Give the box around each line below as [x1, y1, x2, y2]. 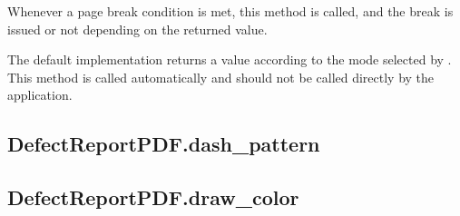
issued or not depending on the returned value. [7, 19, 268, 38]
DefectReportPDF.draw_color [7, 183, 299, 211]
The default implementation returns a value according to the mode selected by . [7, 50, 452, 69]
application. [7, 85, 73, 104]
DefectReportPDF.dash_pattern [7, 130, 320, 158]
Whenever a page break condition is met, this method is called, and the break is [7, 2, 454, 20]
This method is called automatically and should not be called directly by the [7, 67, 435, 86]
